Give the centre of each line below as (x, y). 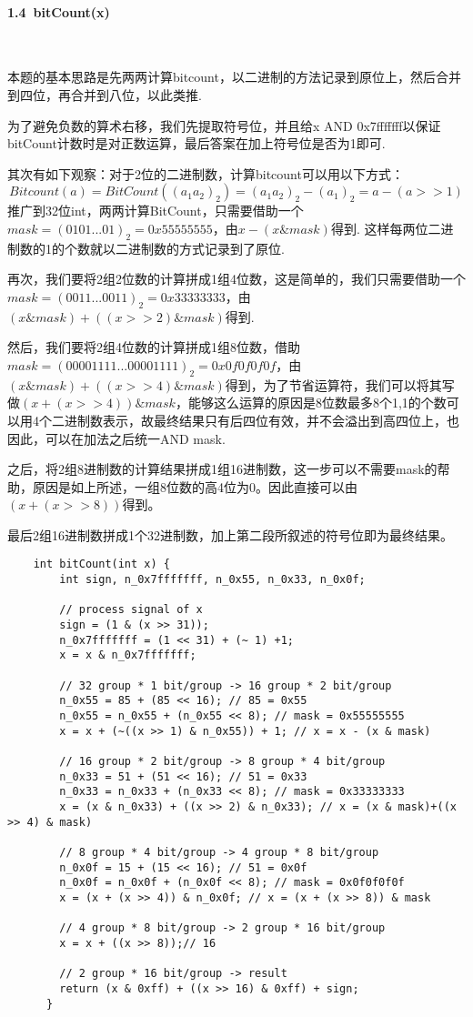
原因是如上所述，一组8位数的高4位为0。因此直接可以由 (195, 486)
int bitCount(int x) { (101, 564)
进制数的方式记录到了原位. (206, 248)
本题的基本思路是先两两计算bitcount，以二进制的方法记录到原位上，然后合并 (234, 77)
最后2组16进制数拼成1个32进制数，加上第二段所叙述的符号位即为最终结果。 (230, 534)
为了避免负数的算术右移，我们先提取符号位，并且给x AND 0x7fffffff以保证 (224, 125)
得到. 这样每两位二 (386, 228)
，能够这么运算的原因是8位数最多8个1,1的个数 (311, 403)
